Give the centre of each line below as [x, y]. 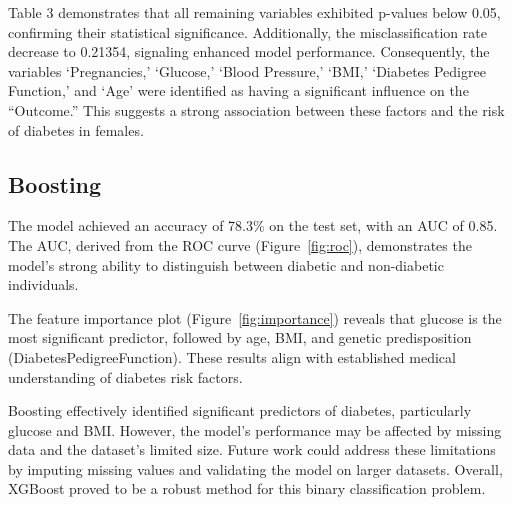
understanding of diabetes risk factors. [125, 376]
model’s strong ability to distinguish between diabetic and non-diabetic [226, 264]
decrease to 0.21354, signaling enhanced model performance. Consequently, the [249, 51]
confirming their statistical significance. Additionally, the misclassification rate [247, 31]
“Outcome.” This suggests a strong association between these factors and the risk [256, 109]
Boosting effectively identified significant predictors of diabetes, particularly [240, 410]
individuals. [43, 284]
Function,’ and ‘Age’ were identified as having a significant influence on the [238, 90]
